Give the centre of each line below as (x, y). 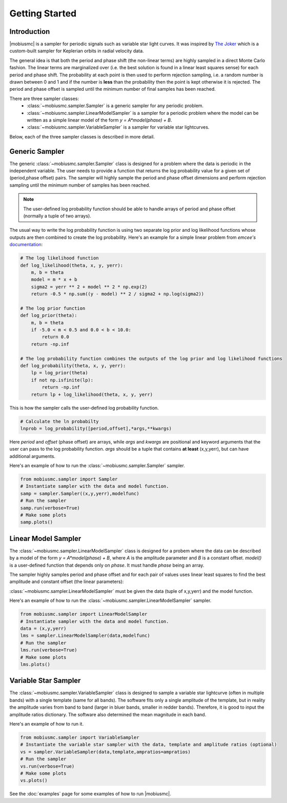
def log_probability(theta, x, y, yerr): (73, 366)
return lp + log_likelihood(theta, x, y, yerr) (92, 394)
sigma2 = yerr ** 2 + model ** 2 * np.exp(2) (89, 287)
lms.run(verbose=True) (49, 650)
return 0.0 (55, 337)
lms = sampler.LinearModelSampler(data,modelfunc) (85, 636)
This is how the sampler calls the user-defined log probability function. (84, 408)
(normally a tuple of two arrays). (57, 216)
